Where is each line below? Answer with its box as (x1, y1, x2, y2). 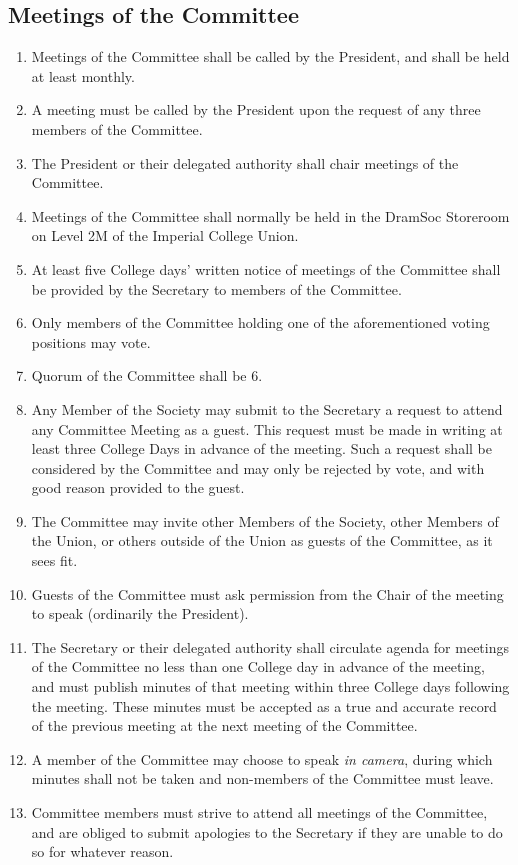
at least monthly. (31, 65, 135, 86)
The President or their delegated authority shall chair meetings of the (31, 152, 459, 173)
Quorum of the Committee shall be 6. (31, 365, 263, 386)
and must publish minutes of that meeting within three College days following (31, 676, 510, 697)
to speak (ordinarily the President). (31, 603, 249, 624)
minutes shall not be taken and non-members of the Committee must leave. (31, 768, 494, 789)
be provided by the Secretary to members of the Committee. (31, 278, 402, 299)
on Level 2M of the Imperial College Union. (31, 225, 299, 246)
